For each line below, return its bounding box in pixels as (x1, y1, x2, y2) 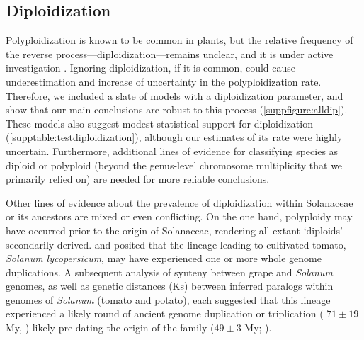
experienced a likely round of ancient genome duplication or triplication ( (6, 306, 324, 321)
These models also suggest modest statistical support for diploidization (6, 115, 313, 130)
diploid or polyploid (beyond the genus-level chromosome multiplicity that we (6, 157, 343, 172)
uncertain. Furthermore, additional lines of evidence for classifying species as (6, 143, 339, 158)
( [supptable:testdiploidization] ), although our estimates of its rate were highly (6, 130, 343, 144)
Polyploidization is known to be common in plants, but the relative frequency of (6, 33, 353, 47)
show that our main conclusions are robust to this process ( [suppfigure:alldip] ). (6, 102, 348, 117)
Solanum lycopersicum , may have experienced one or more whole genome (6, 251, 322, 266)
